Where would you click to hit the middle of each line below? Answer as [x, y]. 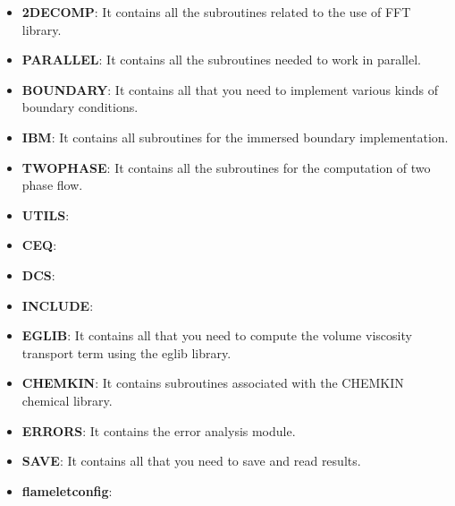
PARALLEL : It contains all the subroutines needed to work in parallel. [222, 60]
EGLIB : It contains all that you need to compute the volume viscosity [217, 335]
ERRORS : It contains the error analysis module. [159, 430]
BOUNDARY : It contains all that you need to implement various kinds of [230, 89]
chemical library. [67, 400]
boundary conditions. [80, 107]
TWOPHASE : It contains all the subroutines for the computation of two [226, 167]
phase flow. [52, 185]
